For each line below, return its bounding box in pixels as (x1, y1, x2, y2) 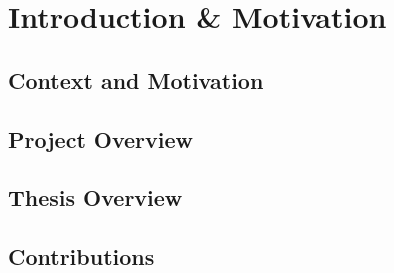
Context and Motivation (8, 64, 264, 95)
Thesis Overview (8, 182, 183, 213)
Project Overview (8, 123, 194, 154)
